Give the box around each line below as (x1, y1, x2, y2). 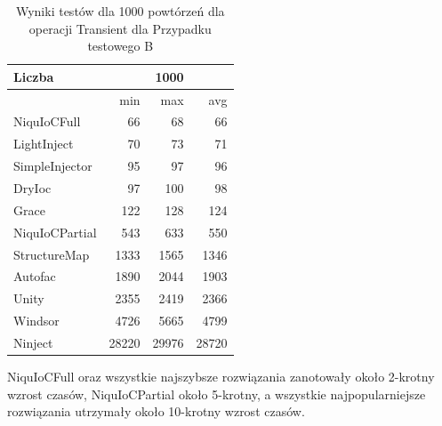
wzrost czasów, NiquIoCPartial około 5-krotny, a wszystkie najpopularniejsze (7, 384, 426, 403)
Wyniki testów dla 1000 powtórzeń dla (15, 2, 225, 20)
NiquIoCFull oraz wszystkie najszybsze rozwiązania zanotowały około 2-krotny (7, 367, 435, 385)
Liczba (13, 67, 54, 85)
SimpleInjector (13, 157, 92, 175)
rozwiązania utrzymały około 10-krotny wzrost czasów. (7, 402, 305, 421)
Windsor (13, 311, 60, 330)
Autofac (13, 267, 56, 285)
